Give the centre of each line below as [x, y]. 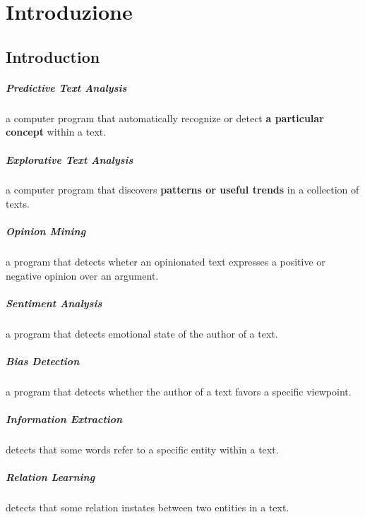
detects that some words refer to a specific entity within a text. [142, 450]
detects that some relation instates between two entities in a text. [148, 507]
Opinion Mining [46, 231]
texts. [18, 204]
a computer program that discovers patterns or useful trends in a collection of [182, 190]
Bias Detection [43, 361]
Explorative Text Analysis [70, 159]
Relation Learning [50, 477]
